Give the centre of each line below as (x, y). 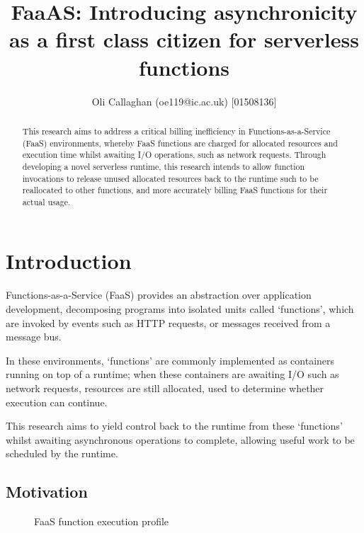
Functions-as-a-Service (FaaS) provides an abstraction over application (159, 295)
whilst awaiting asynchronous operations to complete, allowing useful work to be (180, 439)
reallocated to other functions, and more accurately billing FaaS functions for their (175, 190)
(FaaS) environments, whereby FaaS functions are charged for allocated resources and (180, 143)
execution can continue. (57, 402)
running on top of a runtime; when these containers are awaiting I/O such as (172, 374)
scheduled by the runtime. (62, 453)
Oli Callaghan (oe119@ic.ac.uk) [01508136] (184, 101)
